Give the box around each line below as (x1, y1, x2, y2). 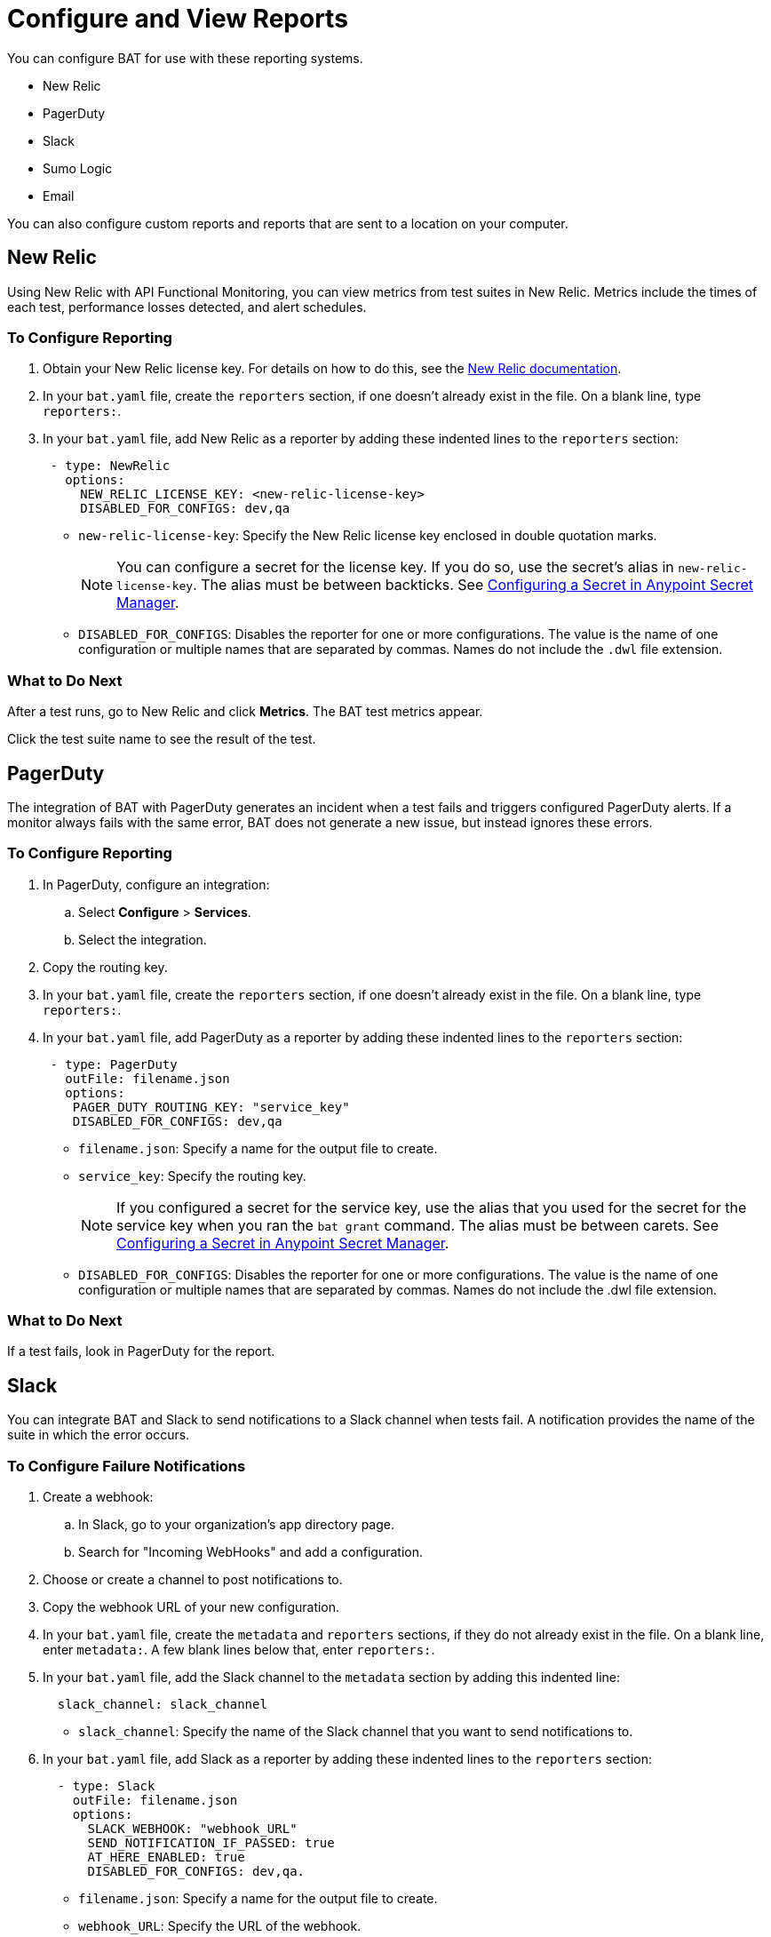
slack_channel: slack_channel (57, 1697, 267, 1712)
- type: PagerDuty (50, 1056, 178, 1072)
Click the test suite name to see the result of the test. (7, 731, 316, 747)
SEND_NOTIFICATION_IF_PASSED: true (87, 1836, 335, 1851)
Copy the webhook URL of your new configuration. (43, 1599, 340, 1615)
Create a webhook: (43, 1489, 154, 1505)
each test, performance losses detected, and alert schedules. (7, 299, 367, 315)
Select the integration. (78, 931, 207, 947)
